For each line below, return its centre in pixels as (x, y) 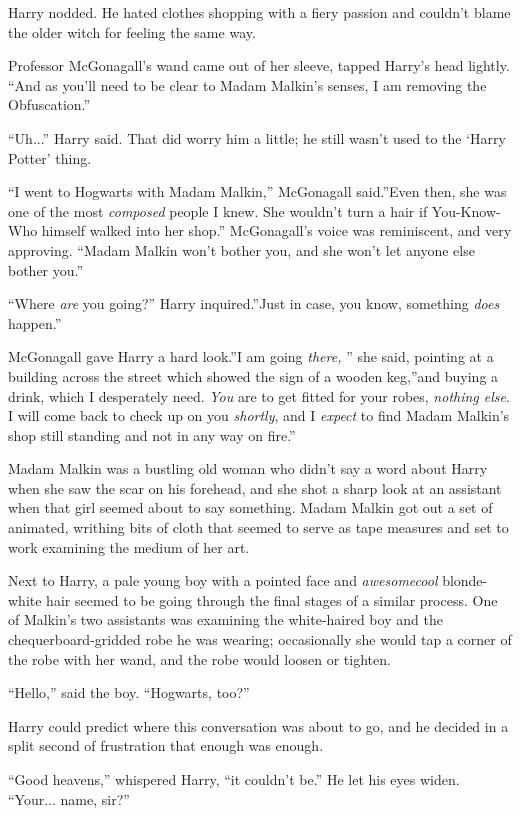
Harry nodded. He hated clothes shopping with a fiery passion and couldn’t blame (259, 12)
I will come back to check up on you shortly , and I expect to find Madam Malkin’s (259, 415)
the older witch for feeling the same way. (132, 31)
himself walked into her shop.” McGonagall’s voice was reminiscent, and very (276, 230)
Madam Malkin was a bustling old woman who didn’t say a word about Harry (248, 468)
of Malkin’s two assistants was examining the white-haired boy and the (225, 619)
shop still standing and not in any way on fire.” (152, 434)
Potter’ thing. (50, 157)
